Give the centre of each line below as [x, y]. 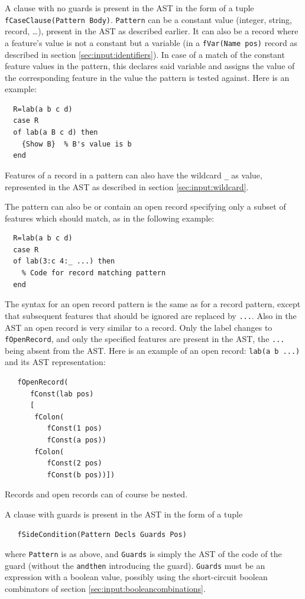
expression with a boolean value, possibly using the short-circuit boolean [136, 577]
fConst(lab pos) [62, 394]
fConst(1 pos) [74, 429]
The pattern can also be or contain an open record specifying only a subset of [145, 206]
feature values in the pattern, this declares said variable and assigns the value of [150, 66]
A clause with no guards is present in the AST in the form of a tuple [129, 8]
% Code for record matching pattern [94, 273]
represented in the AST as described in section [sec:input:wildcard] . [127, 186]
